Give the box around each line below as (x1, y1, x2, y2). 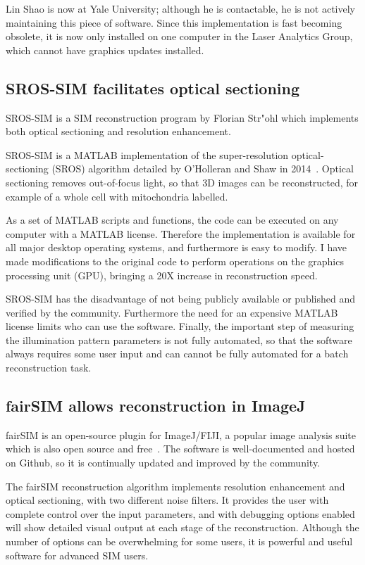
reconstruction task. (6, 360, 92, 375)
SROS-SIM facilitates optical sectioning (6, 77, 300, 99)
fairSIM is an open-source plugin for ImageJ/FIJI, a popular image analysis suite (6, 427, 356, 442)
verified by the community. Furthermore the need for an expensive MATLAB (6, 305, 338, 319)
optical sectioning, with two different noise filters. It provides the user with (6, 493, 329, 507)
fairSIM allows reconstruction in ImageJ (6, 395, 306, 417)
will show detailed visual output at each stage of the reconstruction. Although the (6, 520, 359, 535)
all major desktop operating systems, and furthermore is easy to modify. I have (6, 240, 347, 255)
